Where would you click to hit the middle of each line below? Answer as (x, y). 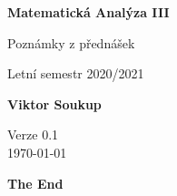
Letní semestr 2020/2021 (76, 73)
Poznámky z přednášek (71, 42)
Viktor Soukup (54, 103)
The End (35, 183)
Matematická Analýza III (88, 12)
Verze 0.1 (33, 134)
